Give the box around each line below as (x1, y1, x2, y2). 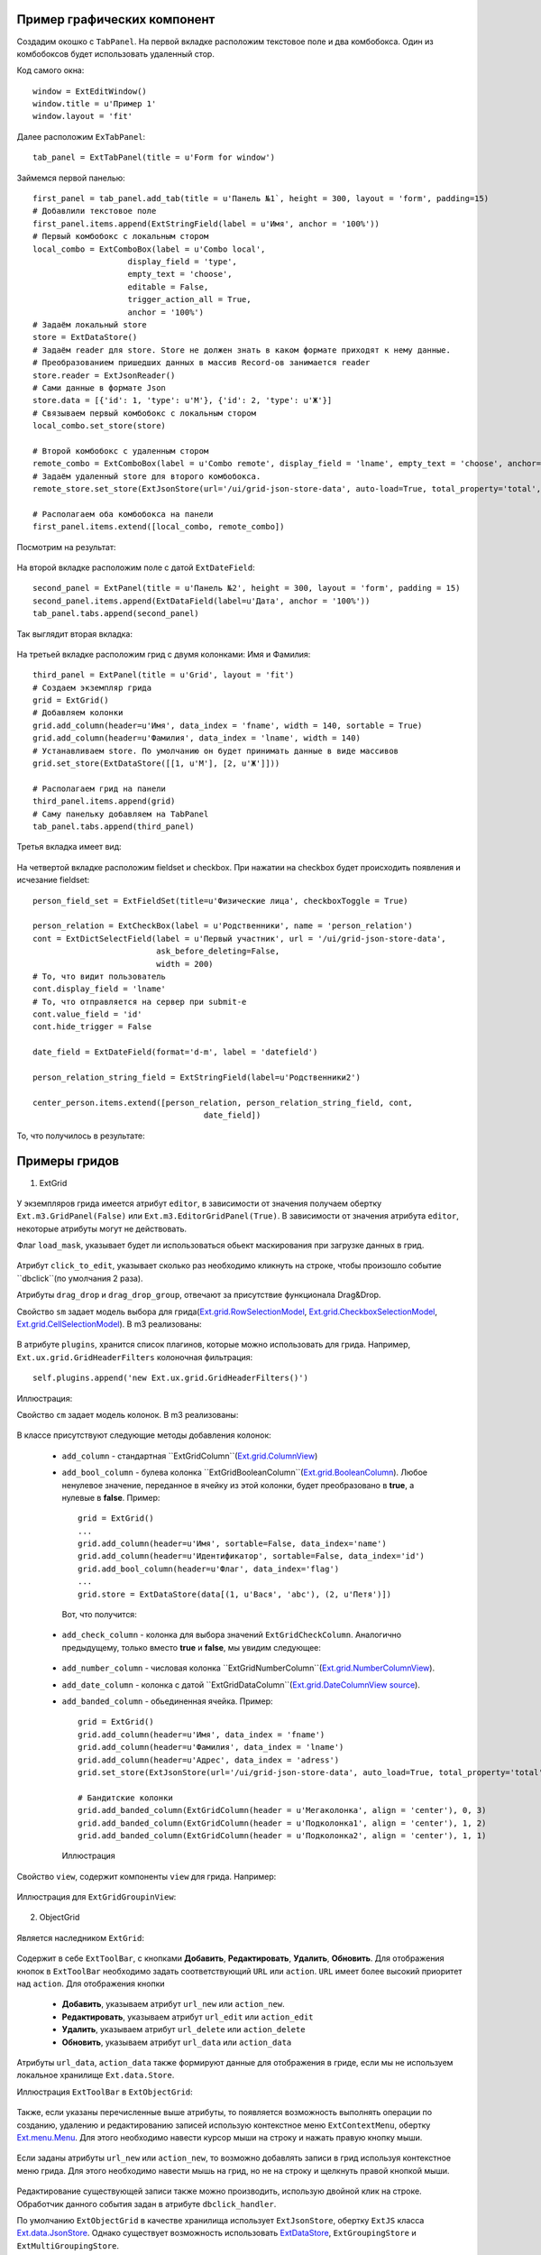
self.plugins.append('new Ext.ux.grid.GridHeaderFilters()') (32, 1373, 308, 1384)
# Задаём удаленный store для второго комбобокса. (32, 471, 261, 482)
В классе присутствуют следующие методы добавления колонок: (16, 1430, 272, 1440)
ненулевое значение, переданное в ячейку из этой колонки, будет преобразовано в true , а (61, 1479, 415, 1490)
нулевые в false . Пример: (61, 1492, 160, 1503)
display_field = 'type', (127, 256, 238, 266)
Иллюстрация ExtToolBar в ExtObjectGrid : (16, 2086, 193, 2097)
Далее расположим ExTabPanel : (16, 131, 146, 142)
